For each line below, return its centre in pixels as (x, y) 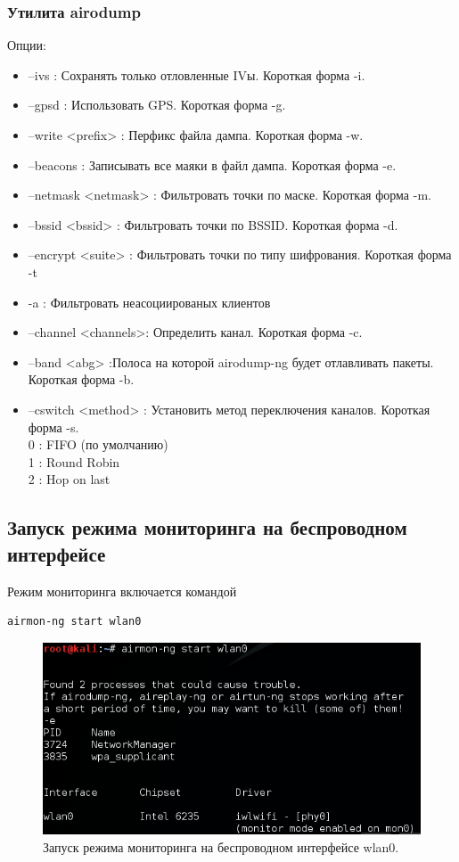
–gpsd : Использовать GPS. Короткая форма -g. (157, 105)
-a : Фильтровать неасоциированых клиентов (149, 302)
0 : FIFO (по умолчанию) (98, 444)
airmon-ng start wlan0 (74, 622)
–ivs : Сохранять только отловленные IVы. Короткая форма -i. (197, 74)
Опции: (27, 45)
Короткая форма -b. (81, 379)
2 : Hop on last (69, 479)
